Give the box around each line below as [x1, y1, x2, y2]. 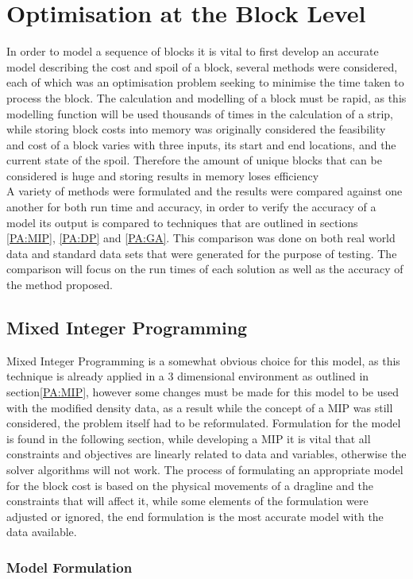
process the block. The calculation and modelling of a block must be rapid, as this [6, 89, 407, 106]
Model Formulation [6, 557, 133, 577]
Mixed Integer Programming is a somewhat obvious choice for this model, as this [6, 352, 400, 369]
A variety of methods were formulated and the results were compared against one [6, 183, 403, 199]
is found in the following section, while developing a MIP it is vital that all [6, 430, 371, 446]
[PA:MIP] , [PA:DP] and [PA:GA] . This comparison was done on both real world [6, 230, 396, 246]
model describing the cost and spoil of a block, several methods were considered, [6, 58, 398, 75]
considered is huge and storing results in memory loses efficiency [6, 167, 319, 183]
